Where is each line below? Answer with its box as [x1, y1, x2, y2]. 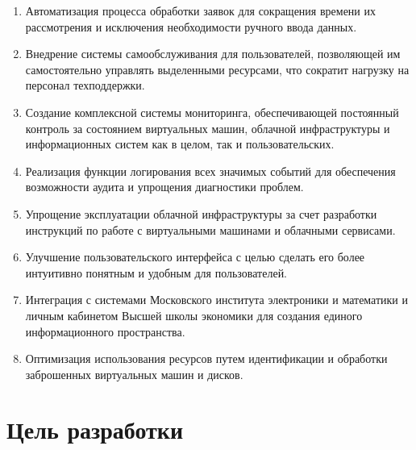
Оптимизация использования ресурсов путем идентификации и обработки [25, 350, 388, 367]
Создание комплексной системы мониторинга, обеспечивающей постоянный [25, 103, 399, 120]
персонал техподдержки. [25, 77, 145, 94]
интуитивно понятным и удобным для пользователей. [25, 264, 288, 281]
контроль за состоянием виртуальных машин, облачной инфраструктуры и [25, 119, 390, 136]
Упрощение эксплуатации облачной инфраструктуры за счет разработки [25, 205, 377, 222]
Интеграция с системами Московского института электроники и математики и [25, 291, 409, 308]
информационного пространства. [25, 323, 185, 340]
